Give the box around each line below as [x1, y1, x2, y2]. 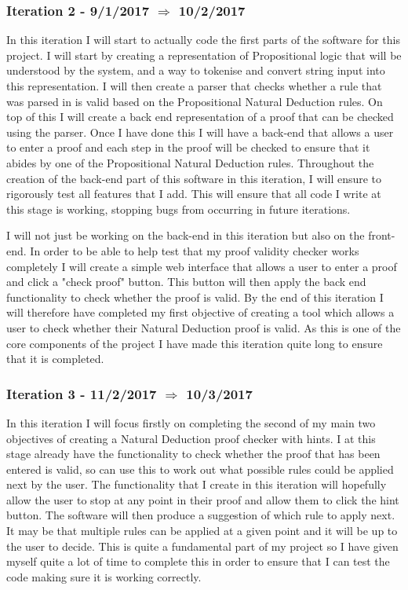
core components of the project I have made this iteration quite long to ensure [6, 335, 383, 351]
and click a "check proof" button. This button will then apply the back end [6, 273, 366, 290]
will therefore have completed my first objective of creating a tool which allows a [6, 304, 395, 321]
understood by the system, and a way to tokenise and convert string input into [6, 62, 385, 79]
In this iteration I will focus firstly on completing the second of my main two [6, 414, 376, 431]
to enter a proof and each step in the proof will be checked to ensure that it [6, 139, 370, 156]
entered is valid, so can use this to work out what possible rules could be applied [6, 460, 394, 477]
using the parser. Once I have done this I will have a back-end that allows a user [6, 123, 394, 140]
